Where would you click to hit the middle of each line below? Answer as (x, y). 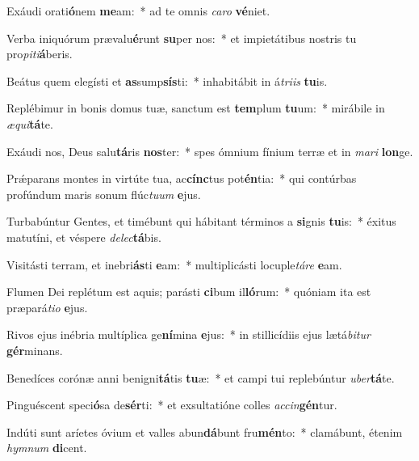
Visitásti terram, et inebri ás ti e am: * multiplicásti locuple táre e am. (174, 264)
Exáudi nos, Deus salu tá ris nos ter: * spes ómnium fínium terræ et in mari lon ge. (210, 151)
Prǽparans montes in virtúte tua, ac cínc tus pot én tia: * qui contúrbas (182, 178)
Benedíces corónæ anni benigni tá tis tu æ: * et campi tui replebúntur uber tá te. (201, 377)
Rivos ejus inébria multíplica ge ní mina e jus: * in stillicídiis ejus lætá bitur (189, 334)
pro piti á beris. (40, 54)
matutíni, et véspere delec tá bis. (84, 237)
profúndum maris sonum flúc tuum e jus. (104, 194)
